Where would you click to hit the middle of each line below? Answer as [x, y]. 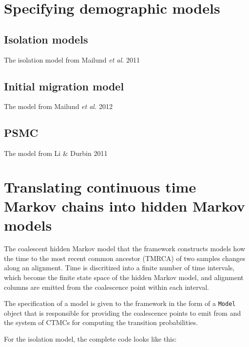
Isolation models [46, 39]
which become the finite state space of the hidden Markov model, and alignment [124, 277]
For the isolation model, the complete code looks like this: [90, 339]
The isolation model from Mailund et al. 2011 [72, 59]
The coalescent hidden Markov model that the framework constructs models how [125, 249]
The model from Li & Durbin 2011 [56, 153]
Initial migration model [64, 86]
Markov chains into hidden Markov [124, 206]
